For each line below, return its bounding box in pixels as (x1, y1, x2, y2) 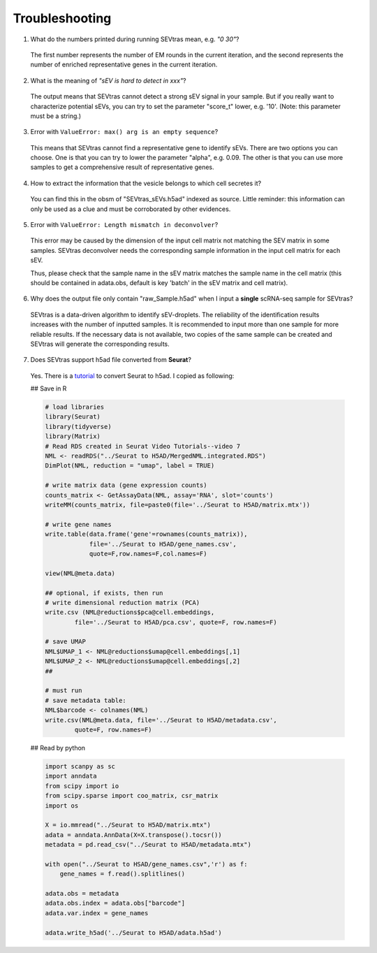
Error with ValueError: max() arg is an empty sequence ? (30, 128, 219, 136)
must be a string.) (30, 112, 82, 120)
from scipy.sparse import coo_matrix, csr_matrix (45, 792, 219, 800)
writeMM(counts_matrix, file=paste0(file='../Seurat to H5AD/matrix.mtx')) (45, 500, 311, 509)
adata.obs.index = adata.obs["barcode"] (45, 899, 185, 908)
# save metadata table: (45, 696, 127, 704)
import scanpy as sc (45, 762, 115, 770)
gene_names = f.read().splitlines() (59, 870, 185, 878)
